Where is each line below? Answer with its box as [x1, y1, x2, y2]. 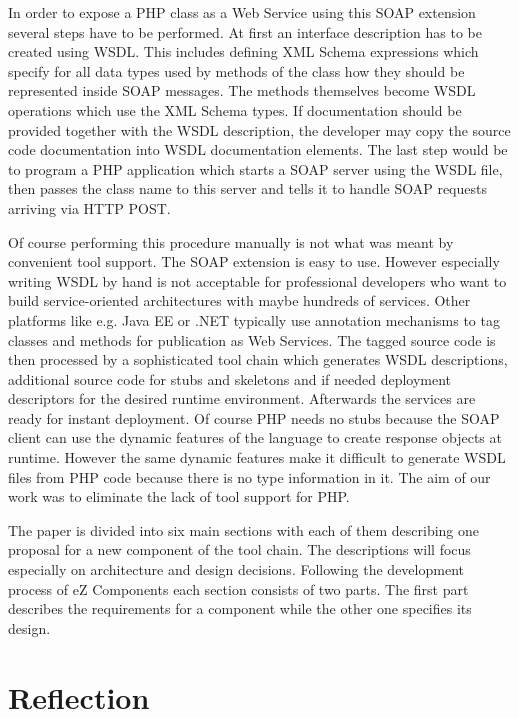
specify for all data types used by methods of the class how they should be [8, 60, 465, 81]
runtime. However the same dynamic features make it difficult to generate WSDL [8, 447, 506, 468]
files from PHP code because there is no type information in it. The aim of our [8, 466, 491, 487]
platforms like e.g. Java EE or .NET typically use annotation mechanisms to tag [8, 309, 500, 330]
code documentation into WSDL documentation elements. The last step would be [8, 139, 508, 160]
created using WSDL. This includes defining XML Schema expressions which [8, 41, 479, 62]
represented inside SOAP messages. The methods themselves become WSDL [8, 80, 476, 101]
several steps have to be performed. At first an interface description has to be [8, 21, 482, 42]
